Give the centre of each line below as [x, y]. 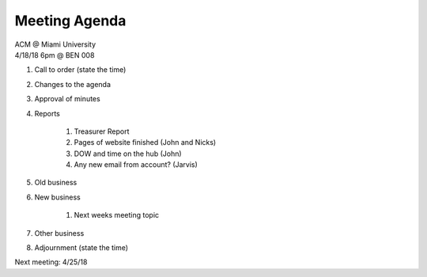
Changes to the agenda [72, 84]
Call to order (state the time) [80, 70]
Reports [47, 113]
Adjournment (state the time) [81, 248]
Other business [59, 233]
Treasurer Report [102, 131]
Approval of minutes [67, 99]
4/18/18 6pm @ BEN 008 [55, 55]
